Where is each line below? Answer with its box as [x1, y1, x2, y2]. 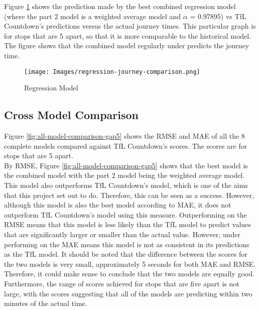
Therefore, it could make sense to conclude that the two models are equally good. [4, 268, 254, 279]
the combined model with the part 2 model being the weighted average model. [4, 170, 245, 180]
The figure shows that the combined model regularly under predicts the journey [4, 40, 249, 51]
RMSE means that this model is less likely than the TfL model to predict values [4, 219, 251, 230]
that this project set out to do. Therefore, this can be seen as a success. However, [4, 189, 254, 200]
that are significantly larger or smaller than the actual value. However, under [4, 229, 240, 239]
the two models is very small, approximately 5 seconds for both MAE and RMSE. [4, 258, 256, 269]
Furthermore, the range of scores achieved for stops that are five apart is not [4, 278, 239, 288]
